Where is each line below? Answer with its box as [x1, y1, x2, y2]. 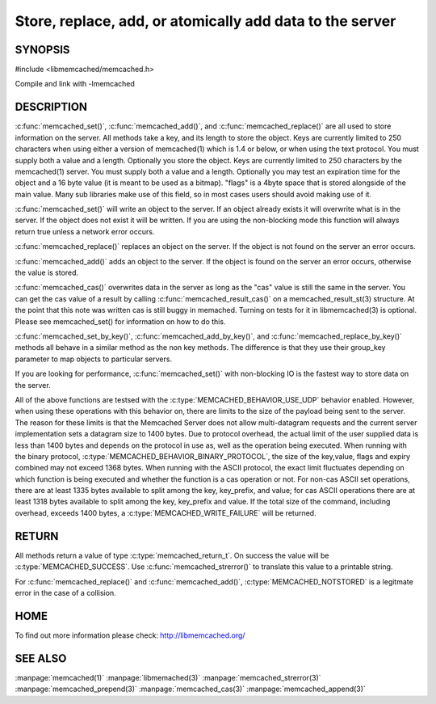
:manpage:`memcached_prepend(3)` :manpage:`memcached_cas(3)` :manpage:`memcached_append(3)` [15, 684, 367, 694]
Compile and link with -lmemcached [15, 79, 135, 89]
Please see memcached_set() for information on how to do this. [15, 316, 226, 327]
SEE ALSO [15, 651, 67, 665]
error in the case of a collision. [15, 588, 116, 597]
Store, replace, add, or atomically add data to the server [15, 12, 396, 30]
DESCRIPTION [15, 100, 88, 114]
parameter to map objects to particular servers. [15, 354, 173, 364]
